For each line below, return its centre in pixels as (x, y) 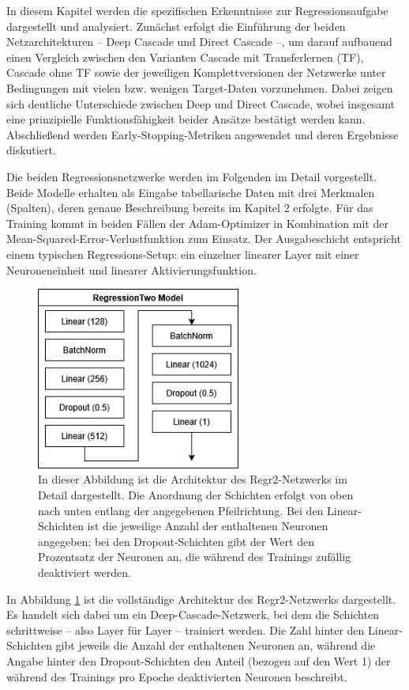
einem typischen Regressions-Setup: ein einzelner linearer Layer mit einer (183, 254)
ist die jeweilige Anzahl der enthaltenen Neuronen (208, 526)
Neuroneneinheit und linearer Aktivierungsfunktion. (131, 269)
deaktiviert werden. (84, 572)
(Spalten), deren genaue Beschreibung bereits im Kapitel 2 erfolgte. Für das (190, 208)
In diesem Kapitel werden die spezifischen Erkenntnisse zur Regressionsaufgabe (197, 10)
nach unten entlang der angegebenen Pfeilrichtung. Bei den (181, 510)
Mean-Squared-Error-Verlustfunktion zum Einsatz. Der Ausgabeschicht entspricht (204, 239)
